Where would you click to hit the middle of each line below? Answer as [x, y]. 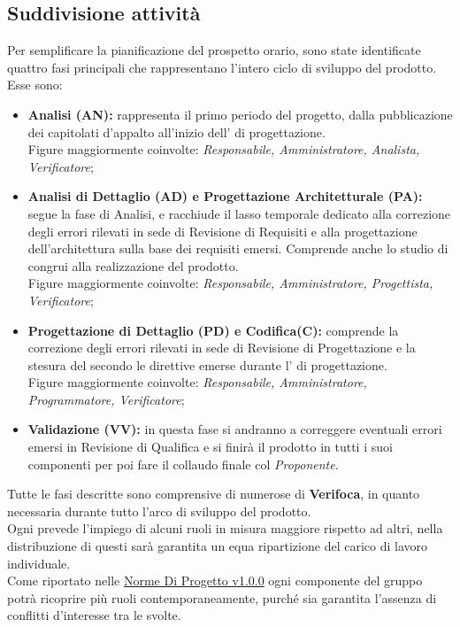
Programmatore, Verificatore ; [106, 399]
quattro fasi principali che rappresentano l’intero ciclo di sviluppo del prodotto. [222, 67]
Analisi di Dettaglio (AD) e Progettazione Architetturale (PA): [225, 196]
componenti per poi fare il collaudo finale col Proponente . [183, 464]
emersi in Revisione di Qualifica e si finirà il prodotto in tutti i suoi [210, 447]
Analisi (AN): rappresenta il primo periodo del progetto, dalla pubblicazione [240, 114]
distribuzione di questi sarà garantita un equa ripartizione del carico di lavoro [217, 546]
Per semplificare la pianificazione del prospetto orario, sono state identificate [214, 50]
